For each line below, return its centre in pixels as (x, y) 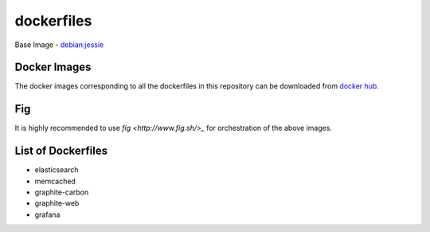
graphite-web (57, 203)
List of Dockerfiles (61, 151)
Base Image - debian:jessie (59, 45)
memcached (55, 181)
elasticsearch (57, 170)
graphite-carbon (62, 192)
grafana (47, 214)
